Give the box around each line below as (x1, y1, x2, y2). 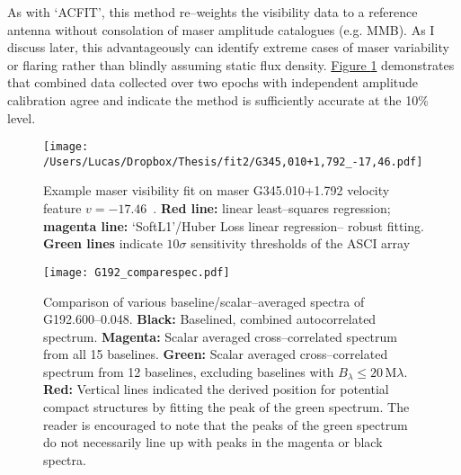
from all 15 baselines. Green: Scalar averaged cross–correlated (43, 345, 388, 363)
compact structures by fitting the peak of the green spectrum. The (43, 398, 410, 417)
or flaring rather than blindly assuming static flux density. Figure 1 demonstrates (7, 55, 455, 74)
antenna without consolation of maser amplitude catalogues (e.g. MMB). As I (7, 20, 435, 39)
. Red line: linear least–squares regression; (153, 199, 391, 218)
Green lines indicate (43, 234, 163, 253)
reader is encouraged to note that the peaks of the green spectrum (43, 415, 408, 434)
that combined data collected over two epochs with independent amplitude (7, 73, 419, 92)
